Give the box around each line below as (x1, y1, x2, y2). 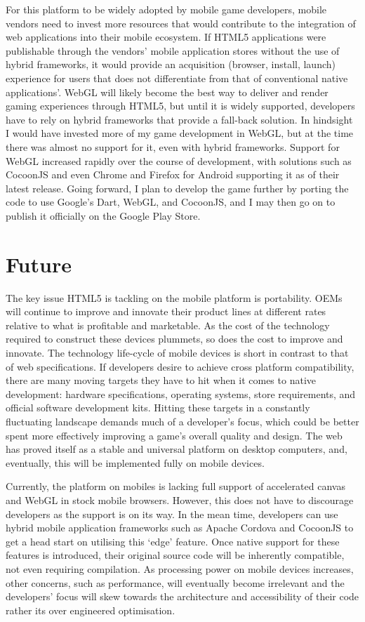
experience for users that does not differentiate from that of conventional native (6, 70, 348, 85)
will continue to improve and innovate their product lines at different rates (6, 304, 326, 319)
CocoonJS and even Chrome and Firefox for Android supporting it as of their (6, 167, 340, 182)
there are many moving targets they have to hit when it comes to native (6, 373, 316, 388)
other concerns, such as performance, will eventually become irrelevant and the (6, 575, 345, 590)
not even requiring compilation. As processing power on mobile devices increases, (6, 561, 354, 576)
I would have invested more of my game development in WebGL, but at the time (6, 126, 354, 140)
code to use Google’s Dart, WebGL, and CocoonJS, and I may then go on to (6, 194, 336, 209)
